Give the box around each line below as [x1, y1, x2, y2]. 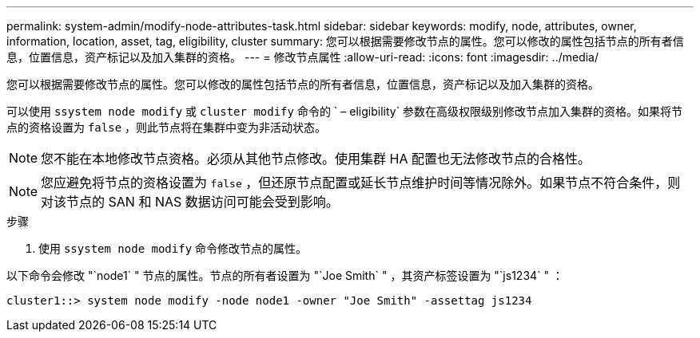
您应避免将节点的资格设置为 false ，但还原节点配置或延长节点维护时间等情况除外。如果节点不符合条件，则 [41, 175, 681, 191]
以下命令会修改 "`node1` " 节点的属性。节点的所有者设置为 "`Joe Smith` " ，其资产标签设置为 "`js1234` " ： [6, 269, 563, 282]
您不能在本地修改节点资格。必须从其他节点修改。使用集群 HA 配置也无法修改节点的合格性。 [41, 151, 591, 167]
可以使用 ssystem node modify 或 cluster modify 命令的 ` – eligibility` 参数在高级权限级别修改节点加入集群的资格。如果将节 [6, 104, 683, 118]
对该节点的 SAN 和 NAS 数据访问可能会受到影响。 [41, 194, 339, 210]
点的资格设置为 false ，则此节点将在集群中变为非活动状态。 [6, 120, 327, 134]
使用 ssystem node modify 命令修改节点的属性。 [38, 242, 308, 255]
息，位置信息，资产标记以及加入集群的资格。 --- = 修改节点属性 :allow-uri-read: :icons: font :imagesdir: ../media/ [6, 50, 599, 64]
